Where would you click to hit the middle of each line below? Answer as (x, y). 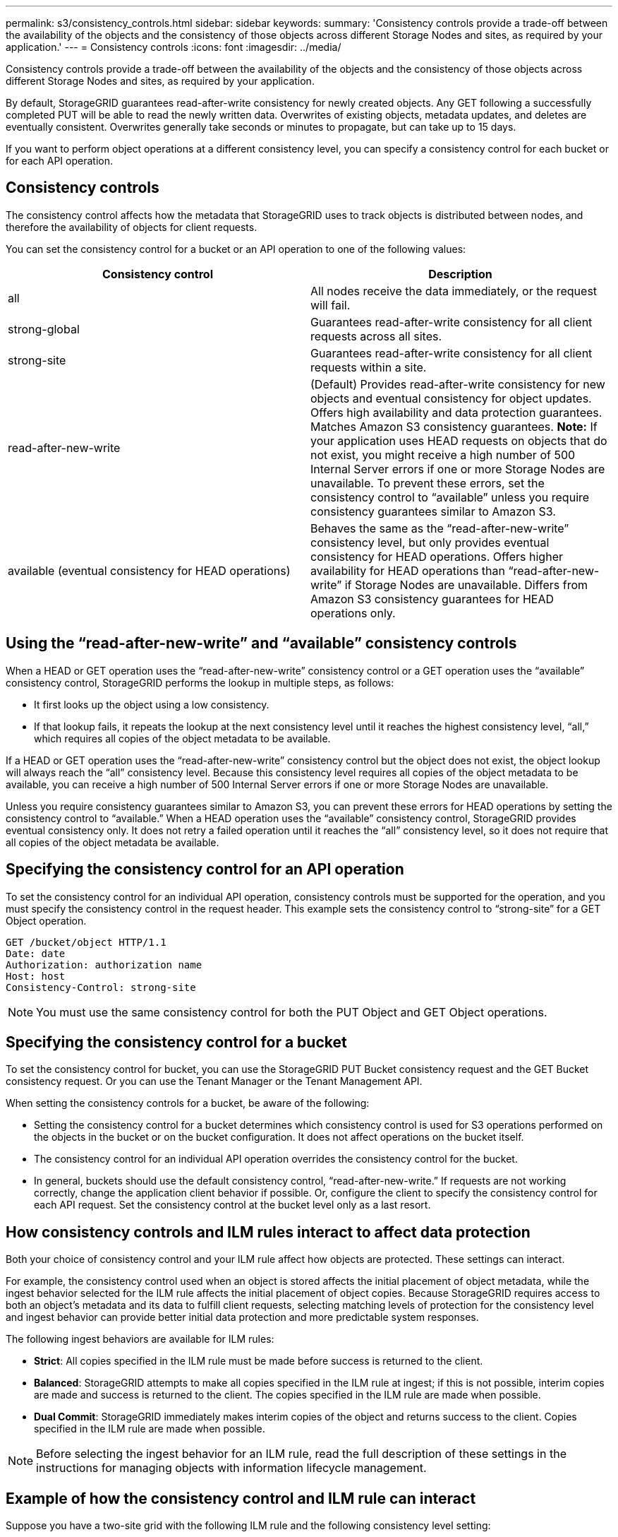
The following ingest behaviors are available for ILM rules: (140, 1339)
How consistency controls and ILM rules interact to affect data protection (268, 1232)
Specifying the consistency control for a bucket (176, 1042)
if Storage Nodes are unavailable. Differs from (466, 584)
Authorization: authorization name (104, 965)
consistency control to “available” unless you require (450, 497)
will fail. (331, 305)
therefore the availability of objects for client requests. (132, 227)
